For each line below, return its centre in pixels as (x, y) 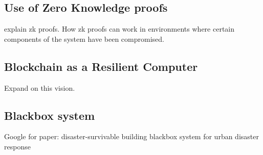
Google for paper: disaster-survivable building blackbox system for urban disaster (131, 136)
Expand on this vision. (40, 87)
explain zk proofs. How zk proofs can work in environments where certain (119, 29)
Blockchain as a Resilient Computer (101, 66)
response (17, 146)
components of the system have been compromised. (84, 38)
